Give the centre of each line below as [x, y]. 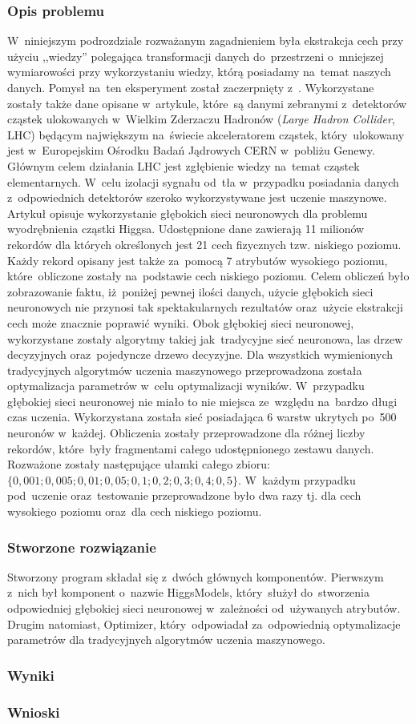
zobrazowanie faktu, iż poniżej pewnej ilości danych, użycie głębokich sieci [190, 291]
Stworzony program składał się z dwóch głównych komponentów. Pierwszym [196, 576]
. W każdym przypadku [297, 479]
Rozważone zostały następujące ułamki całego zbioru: [139, 464]
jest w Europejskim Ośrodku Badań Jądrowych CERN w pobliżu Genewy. [191, 150]
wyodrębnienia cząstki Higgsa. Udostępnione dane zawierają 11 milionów [186, 229]
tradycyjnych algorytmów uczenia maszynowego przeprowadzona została [185, 370]
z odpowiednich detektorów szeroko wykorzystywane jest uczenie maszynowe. [197, 197]
